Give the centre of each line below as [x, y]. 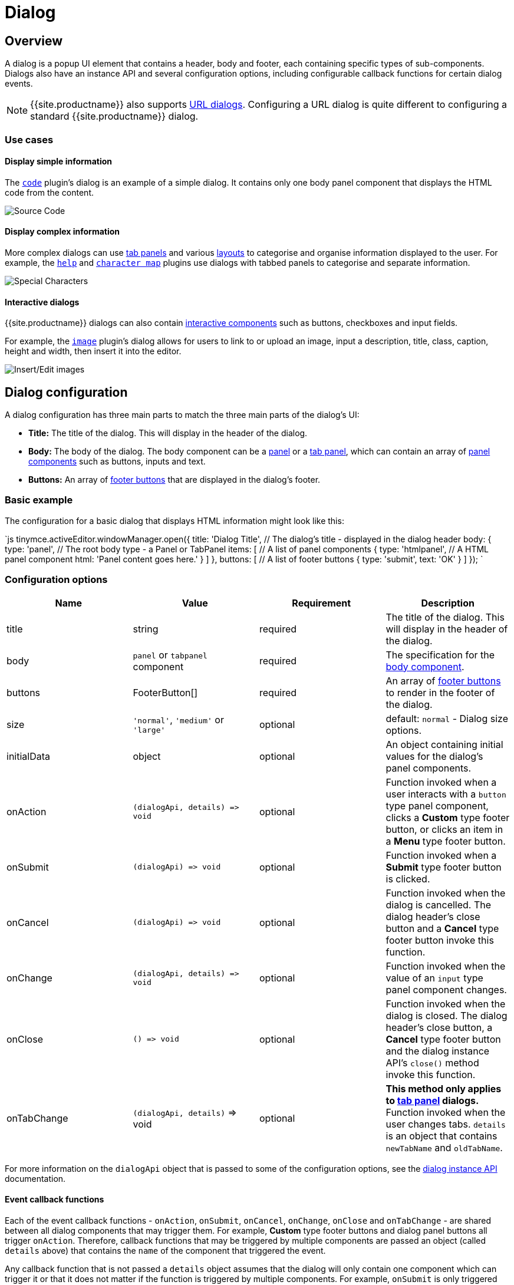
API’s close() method [432, 1062]
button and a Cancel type [442, 928]
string [146, 629]
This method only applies [444, 1088]
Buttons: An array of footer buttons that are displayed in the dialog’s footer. [174, 480]
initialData [28, 756]
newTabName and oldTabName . [444, 1147]
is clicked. [408, 879]
